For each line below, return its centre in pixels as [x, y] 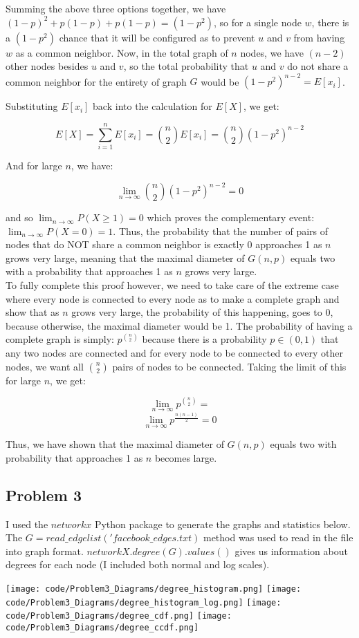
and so [19, 217]
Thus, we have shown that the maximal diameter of [115, 444]
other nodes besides [47, 66]
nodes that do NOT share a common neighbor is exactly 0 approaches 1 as [164, 244]
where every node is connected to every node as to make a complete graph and [173, 298]
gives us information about [291, 551]
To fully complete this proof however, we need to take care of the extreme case [172, 285]
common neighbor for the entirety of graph [96, 81]
